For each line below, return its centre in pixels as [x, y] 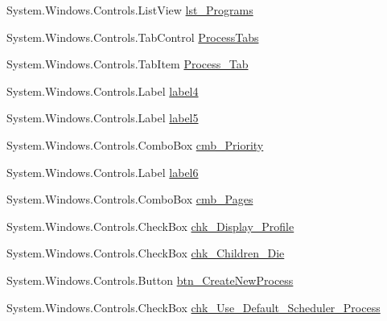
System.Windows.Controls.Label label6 [103, 172]
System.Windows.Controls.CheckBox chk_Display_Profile [150, 226]
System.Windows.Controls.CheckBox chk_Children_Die [146, 253]
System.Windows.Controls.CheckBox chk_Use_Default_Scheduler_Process [193, 307]
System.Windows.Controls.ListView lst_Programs [130, 10]
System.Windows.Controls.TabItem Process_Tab [128, 64]
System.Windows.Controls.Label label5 [103, 118]
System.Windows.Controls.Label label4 [103, 91]
